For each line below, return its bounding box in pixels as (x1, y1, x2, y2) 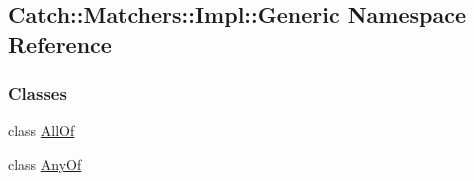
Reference (8, 28, 112, 59)
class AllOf (8, 120, 75, 141)
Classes (8, 81, 67, 106)
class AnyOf (8, 153, 82, 174)
